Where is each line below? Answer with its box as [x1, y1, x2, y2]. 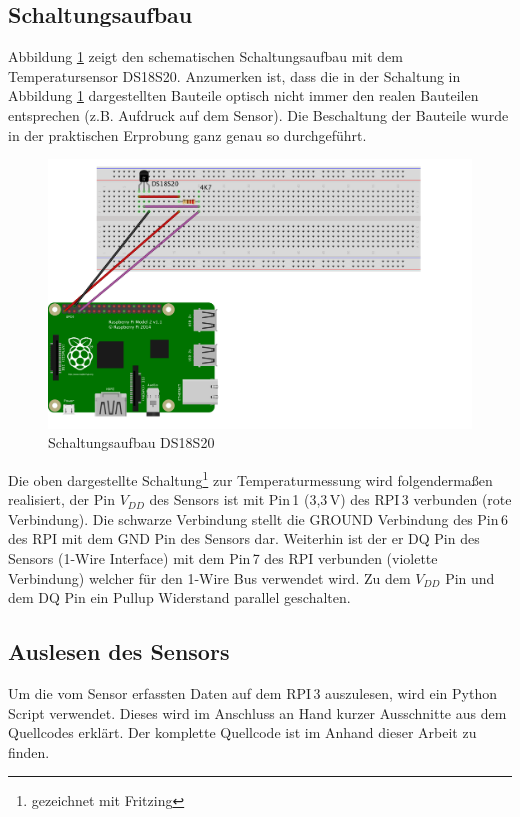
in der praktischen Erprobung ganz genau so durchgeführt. [8, 124, 367, 145]
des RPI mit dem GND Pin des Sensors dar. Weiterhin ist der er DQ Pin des [8, 528, 480, 549]
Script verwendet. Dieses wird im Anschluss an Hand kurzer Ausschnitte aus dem [8, 702, 507, 723]
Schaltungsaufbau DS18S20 [48, 432, 215, 453]
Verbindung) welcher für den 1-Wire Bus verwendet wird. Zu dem [8, 567, 411, 588]
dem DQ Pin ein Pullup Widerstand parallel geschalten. [8, 587, 351, 608]
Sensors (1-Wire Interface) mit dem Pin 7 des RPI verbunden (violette [8, 547, 438, 568]
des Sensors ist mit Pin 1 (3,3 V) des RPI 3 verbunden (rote [149, 489, 512, 510]
